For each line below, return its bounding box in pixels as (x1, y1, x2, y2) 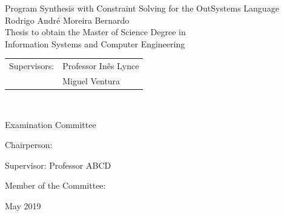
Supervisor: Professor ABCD (5, 158, 111, 171)
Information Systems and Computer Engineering (5, 37, 185, 50)
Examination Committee (5, 118, 96, 130)
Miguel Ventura (62, 74, 121, 87)
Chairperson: (5, 138, 53, 151)
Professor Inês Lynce (62, 59, 139, 72)
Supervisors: (9, 59, 54, 72)
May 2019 (5, 200, 41, 212)
